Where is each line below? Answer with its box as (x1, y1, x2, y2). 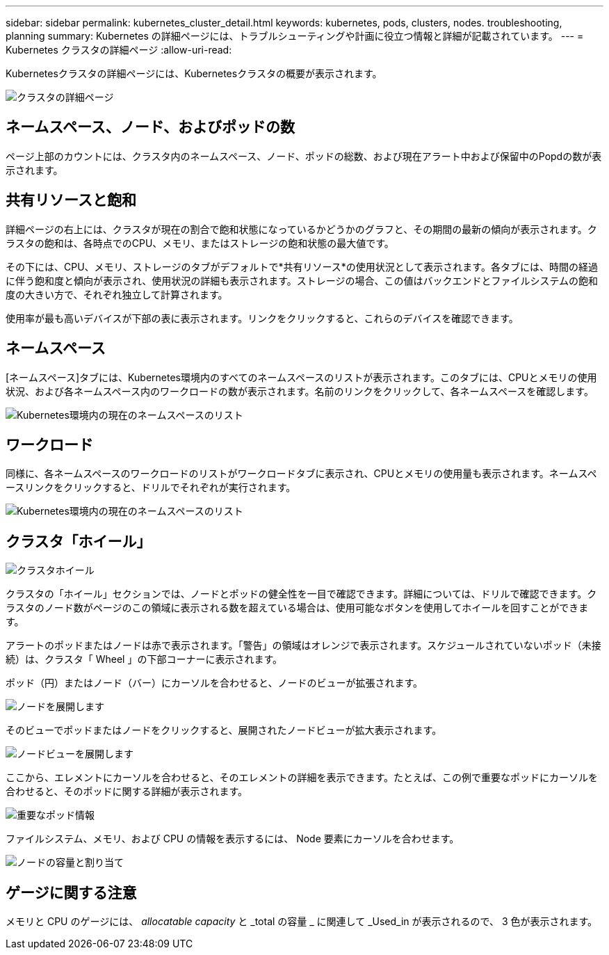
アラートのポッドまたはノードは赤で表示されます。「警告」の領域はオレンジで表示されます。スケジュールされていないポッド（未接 (6, 639, 601, 652)
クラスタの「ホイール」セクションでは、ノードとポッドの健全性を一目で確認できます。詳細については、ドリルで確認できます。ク (6, 588, 597, 600)
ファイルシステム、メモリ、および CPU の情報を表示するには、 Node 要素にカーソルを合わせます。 (6, 833, 460, 845)
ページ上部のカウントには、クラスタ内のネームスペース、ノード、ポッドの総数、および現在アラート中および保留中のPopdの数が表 (6, 150, 602, 162)
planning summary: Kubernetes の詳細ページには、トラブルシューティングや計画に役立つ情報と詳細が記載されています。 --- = (6, 30, 584, 42)
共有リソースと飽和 (6, 191, 136, 209)
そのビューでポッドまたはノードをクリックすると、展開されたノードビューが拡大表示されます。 (6, 724, 442, 737)
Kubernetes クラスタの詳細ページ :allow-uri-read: (6, 44, 232, 56)
